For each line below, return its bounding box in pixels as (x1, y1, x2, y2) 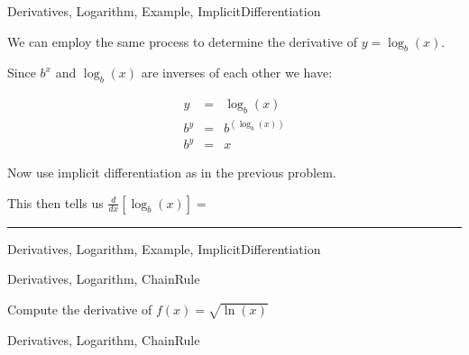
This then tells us (7, 193, 104, 212)
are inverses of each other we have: (141, 63, 333, 82)
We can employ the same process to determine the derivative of (7, 32, 358, 50)
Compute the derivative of (7, 299, 152, 318)
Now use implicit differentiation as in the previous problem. (7, 163, 336, 182)
